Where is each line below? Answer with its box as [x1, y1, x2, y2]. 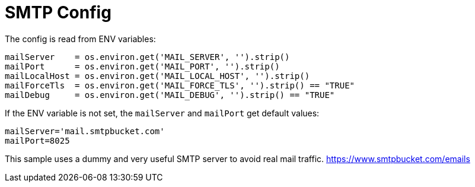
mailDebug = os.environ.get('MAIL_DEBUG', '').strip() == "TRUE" [5, 90, 335, 100]
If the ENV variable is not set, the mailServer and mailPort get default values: [5, 107, 320, 118]
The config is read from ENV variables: [5, 33, 156, 44]
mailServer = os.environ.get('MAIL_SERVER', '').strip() [5, 52, 290, 62]
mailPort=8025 [5, 135, 70, 145]
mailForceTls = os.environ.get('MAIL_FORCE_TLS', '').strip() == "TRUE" [5, 80, 355, 90]
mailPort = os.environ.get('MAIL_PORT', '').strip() [5, 61, 280, 71]
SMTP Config [5, 2, 111, 23]
